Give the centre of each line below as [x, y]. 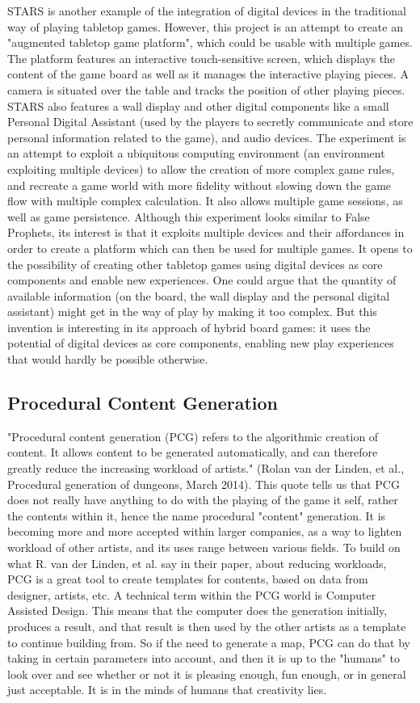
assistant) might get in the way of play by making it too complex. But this [192, 312]
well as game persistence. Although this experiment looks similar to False [189, 216]
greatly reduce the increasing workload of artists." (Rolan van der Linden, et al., [206, 468]
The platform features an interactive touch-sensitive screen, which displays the [202, 58]
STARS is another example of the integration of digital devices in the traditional [207, 11]
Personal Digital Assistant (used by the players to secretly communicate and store [210, 122]
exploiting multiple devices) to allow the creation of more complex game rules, [201, 168]
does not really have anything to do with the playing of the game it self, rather [203, 500]
